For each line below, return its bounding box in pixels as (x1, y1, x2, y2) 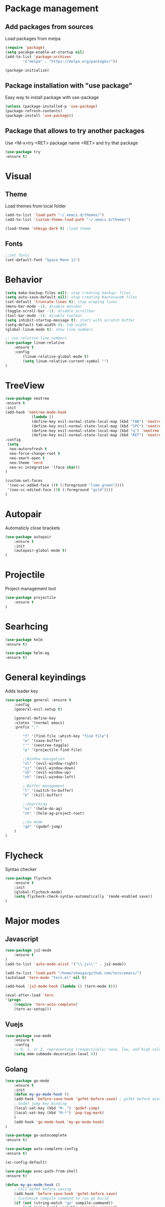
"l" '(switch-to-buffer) (23, 788, 74, 793)
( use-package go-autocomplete (5, 1133, 67, 1138)
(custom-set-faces (5, 478, 43, 483)
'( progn (5, 998, 21, 1003)
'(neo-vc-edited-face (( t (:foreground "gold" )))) (7, 488, 113, 492)
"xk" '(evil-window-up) (23, 770, 71, 775)
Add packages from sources (5, 23, 94, 31)
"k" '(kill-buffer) (23, 792, 63, 798)
